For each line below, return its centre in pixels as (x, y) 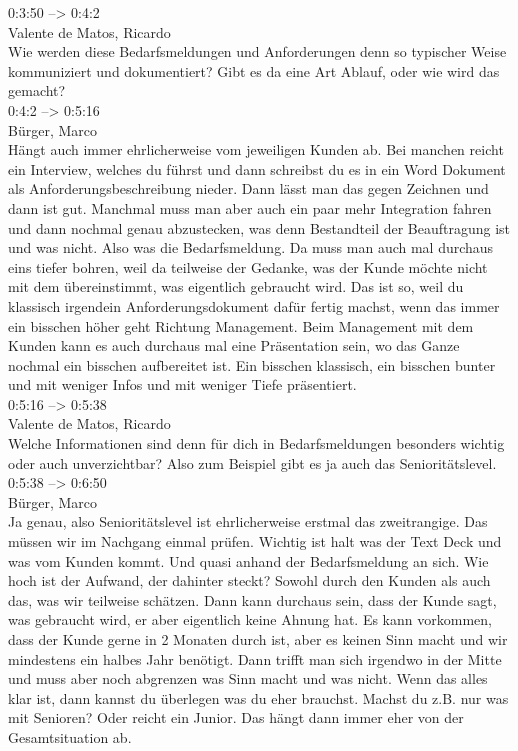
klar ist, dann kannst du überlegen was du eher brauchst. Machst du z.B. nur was (258, 697)
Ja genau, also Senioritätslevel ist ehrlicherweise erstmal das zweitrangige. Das (248, 521)
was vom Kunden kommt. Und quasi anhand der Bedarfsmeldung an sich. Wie (248, 560)
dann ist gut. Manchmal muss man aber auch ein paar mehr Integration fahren (250, 207)
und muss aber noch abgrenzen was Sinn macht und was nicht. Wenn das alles (248, 678)
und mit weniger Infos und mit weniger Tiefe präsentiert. (182, 384)
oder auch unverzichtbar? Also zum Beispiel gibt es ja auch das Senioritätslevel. (252, 462)
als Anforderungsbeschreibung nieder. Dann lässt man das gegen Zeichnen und (248, 188)
